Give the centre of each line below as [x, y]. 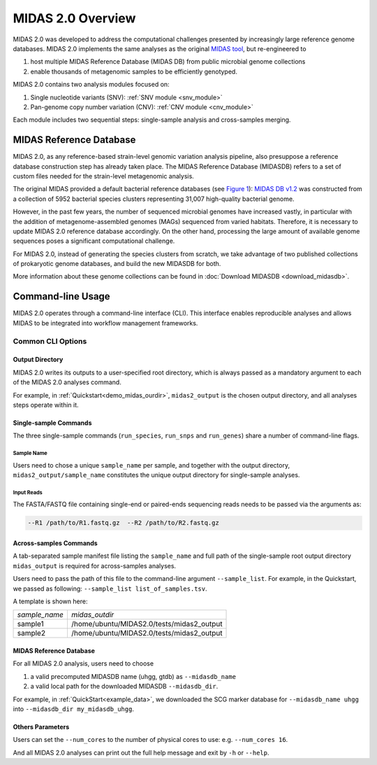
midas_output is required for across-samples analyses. [95, 566]
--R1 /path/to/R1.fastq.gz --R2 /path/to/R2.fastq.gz [123, 523]
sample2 [31, 633]
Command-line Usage [62, 296]
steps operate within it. [46, 405]
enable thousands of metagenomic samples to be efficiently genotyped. [134, 71]
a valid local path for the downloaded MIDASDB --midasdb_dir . [124, 687]
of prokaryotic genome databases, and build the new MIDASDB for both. [117, 264]
